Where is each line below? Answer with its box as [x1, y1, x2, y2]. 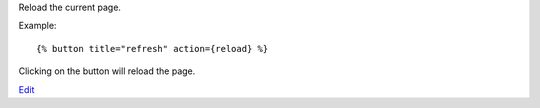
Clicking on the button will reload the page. [18, 65, 196, 77]
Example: [18, 20, 57, 32]
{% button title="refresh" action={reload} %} [36, 43, 269, 54]
